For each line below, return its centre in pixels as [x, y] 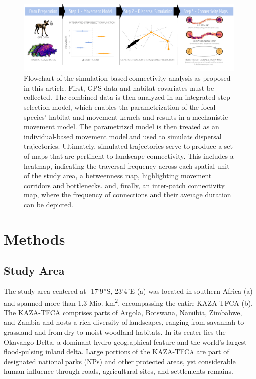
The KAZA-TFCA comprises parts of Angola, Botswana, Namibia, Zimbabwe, [123, 312]
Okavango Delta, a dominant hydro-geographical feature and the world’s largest [125, 341]
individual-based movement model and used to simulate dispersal [123, 136]
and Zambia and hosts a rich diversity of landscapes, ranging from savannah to [124, 322]
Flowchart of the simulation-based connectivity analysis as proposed [127, 78]
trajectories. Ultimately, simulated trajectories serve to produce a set [128, 146]
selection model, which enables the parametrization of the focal [120, 107]
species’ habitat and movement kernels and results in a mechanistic [126, 117]
